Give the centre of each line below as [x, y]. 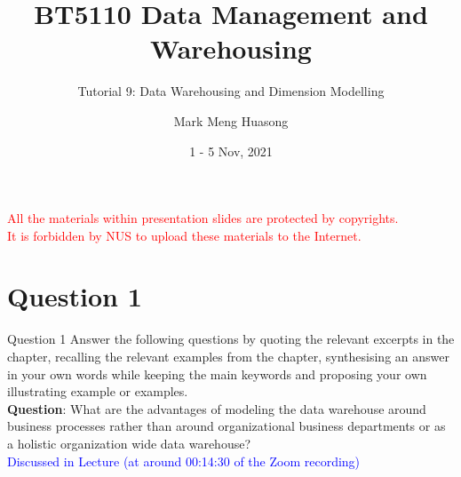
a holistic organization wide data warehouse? [129, 443]
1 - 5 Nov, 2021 [231, 151]
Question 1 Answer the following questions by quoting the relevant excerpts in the [231, 339]
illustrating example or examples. [98, 391]
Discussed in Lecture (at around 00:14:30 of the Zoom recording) [184, 461]
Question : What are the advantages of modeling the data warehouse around [217, 408]
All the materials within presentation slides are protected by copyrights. [203, 218]
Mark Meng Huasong [231, 120]
